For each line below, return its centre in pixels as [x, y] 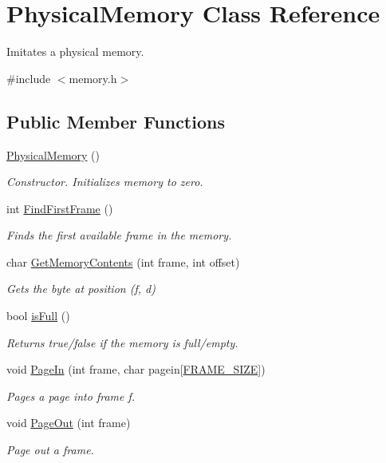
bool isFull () [38, 316]
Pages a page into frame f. [71, 396]
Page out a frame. [50, 450]
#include [29, 78]
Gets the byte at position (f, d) [81, 289]
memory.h [93, 78]
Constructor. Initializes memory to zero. [105, 182]
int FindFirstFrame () [60, 208]
